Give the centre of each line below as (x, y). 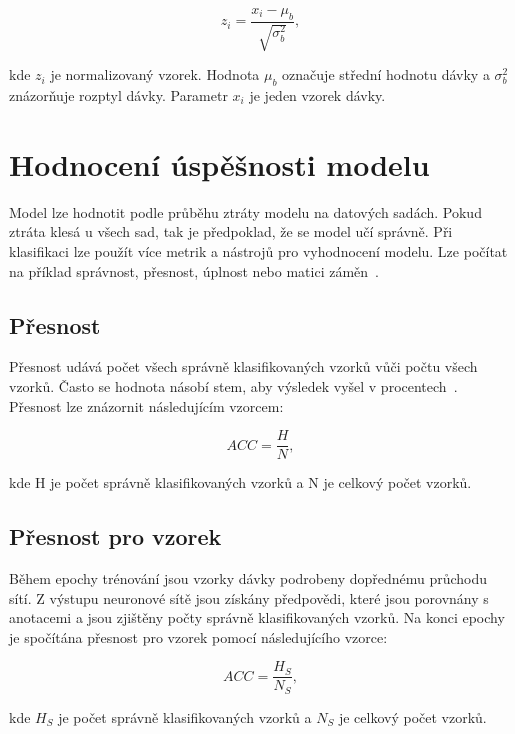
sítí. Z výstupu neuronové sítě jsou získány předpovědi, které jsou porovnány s (249, 597)
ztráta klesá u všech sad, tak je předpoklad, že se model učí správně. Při (231, 231)
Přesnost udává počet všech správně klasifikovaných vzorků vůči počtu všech (243, 366)
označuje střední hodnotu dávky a (386, 74)
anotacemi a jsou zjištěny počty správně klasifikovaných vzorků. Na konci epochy (257, 617)
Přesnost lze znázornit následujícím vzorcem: (146, 405)
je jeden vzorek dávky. (317, 95)
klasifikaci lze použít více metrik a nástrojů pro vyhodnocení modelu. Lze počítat (258, 250)
